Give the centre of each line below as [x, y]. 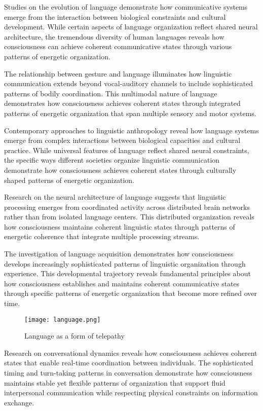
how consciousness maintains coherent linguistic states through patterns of [120, 226]
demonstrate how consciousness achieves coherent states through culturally [120, 170]
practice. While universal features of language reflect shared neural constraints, [127, 150]
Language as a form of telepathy [74, 336]
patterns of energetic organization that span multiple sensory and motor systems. [130, 113]
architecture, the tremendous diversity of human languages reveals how [114, 36]
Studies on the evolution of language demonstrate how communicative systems [126, 7]
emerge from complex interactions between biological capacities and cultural [122, 140]
